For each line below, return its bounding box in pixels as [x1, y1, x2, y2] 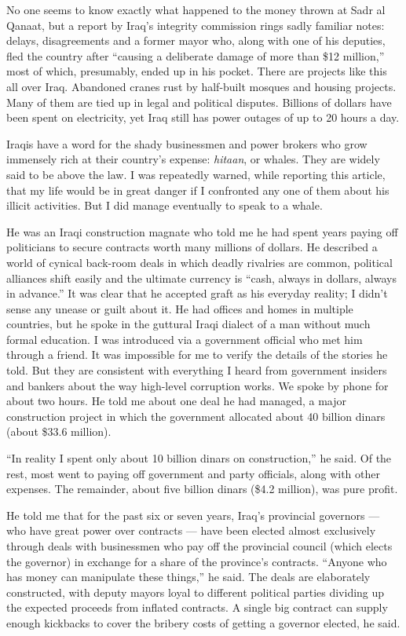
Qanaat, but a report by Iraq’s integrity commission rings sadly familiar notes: [6, 16, 385, 33]
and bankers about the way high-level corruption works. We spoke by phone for [6, 377, 389, 393]
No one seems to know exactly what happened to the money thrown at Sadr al [6, 2, 386, 17]
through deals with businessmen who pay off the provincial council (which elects [6, 538, 393, 554]
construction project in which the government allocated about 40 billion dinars [6, 408, 386, 424]
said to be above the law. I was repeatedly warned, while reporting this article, [6, 166, 386, 182]
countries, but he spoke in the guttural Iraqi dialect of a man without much [6, 316, 371, 332]
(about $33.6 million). [6, 423, 112, 440]
